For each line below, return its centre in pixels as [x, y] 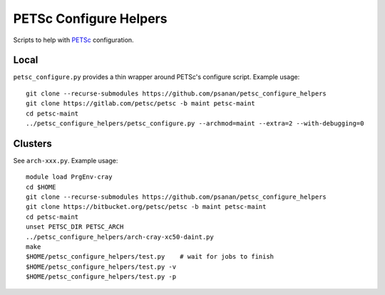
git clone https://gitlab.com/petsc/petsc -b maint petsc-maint [141, 104]
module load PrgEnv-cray [69, 177]
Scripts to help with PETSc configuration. [74, 40]
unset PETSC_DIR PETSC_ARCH [75, 227]
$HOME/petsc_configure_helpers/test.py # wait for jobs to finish [150, 257]
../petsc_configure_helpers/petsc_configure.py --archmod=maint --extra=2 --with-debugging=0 [195, 124]
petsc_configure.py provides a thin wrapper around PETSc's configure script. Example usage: [156, 77]
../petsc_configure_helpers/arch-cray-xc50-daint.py [120, 237]
